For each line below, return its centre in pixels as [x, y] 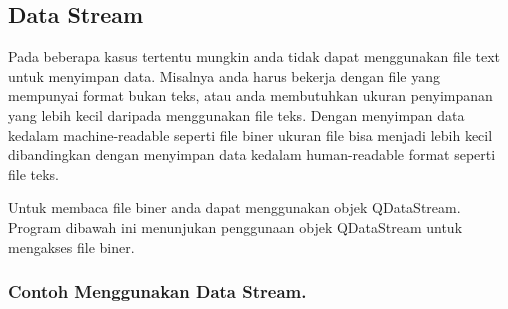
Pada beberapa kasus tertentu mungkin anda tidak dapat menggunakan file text [254, 56]
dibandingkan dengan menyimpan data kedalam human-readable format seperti [252, 154]
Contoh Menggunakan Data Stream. [157, 291]
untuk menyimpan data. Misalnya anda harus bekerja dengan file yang [224, 75]
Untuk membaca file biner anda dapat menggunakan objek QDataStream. [234, 207]
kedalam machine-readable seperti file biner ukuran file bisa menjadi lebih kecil [250, 134]
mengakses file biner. [71, 246]
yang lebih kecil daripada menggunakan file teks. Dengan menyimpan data [236, 114]
